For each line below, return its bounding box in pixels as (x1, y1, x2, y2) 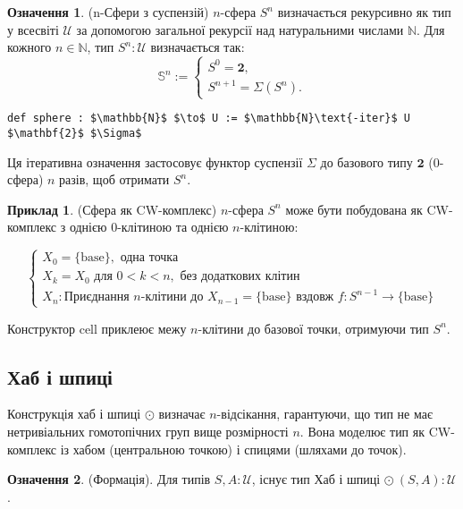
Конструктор (7, 318, 76, 337)
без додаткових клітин (180, 270, 300, 284)
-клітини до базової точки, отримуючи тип (198, 318, 429, 337)
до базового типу (320, 152, 413, 171)
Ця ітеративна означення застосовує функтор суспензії (7, 152, 303, 171)
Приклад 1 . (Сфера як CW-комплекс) (7, 199, 217, 218)
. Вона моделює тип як (299, 421, 425, 440)
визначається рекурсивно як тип (277, 3, 451, 21)
